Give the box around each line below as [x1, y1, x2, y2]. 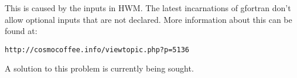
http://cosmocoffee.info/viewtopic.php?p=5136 [5, 45, 189, 54]
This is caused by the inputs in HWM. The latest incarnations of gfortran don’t [5, 2, 291, 13]
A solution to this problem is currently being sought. [5, 62, 194, 74]
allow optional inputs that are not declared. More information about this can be [5, 13, 292, 25]
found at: [5, 25, 37, 37]
